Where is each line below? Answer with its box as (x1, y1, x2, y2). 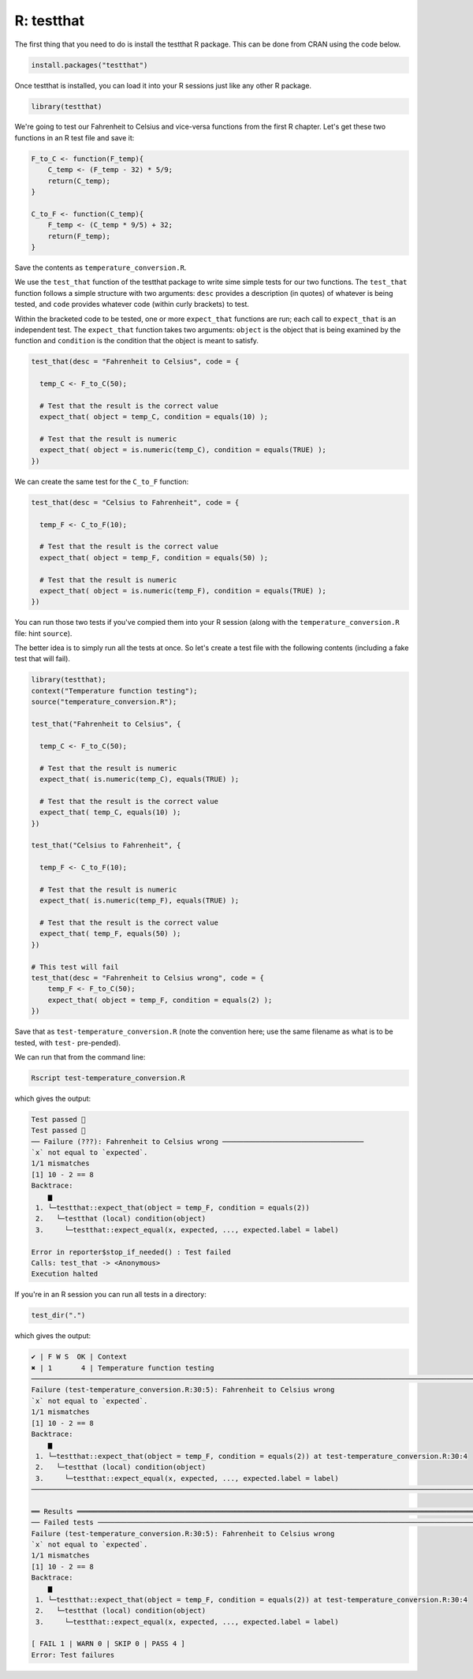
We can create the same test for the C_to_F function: (14, 477, 189, 486)
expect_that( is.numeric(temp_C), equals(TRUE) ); (39, 774, 240, 783)
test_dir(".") (31, 1311, 86, 1320)
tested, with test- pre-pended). (14, 1038, 121, 1047)
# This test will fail (31, 963, 119, 971)
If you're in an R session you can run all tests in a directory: (14, 1290, 207, 1299)
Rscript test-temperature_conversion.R (31, 1073, 185, 1083)
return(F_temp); (47, 231, 110, 241)
